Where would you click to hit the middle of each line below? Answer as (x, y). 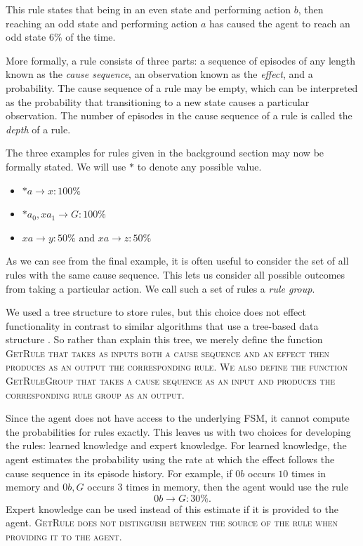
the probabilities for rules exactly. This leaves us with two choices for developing (178, 431)
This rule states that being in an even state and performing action (148, 9)
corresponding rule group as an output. (95, 394)
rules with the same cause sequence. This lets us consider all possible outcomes (176, 274)
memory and (33, 487)
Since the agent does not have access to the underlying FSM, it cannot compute (178, 418)
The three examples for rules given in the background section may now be (165, 153)
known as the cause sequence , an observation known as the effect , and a (159, 74)
